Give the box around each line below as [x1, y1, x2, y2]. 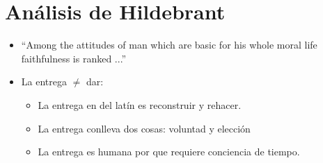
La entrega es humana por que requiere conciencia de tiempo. [38, 144, 300, 159]
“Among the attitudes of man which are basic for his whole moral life [21, 37, 317, 52]
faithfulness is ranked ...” [21, 51, 127, 65]
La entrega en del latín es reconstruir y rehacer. [38, 97, 242, 112]
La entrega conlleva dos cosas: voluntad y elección [38, 121, 251, 135]
